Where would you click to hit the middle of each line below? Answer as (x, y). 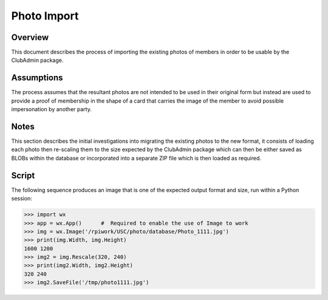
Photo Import (45, 16)
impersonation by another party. (52, 109)
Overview (30, 37)
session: (22, 199)
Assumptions (37, 78)
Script (23, 175)
